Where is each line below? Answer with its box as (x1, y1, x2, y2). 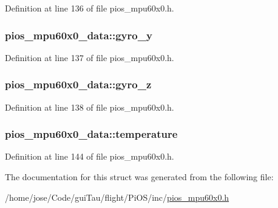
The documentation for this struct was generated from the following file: (5, 171, 274, 183)
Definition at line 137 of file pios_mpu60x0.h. (5, 51, 174, 63)
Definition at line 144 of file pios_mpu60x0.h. (5, 150, 174, 163)
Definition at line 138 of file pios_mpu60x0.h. (5, 100, 174, 113)
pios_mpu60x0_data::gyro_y (5, 27, 152, 42)
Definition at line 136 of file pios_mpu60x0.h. (5, 2, 174, 14)
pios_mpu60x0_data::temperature (5, 126, 178, 141)
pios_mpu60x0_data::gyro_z (5, 77, 152, 92)
